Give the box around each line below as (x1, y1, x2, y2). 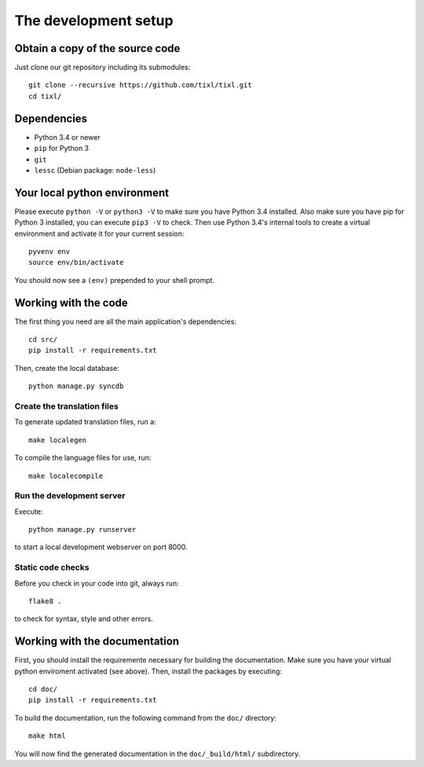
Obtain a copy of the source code (14, 42, 181, 55)
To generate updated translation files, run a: (14, 417, 156, 427)
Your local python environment (14, 185, 170, 200)
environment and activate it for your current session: (14, 229, 185, 238)
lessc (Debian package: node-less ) (34, 165, 156, 174)
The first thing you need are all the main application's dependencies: (14, 317, 237, 326)
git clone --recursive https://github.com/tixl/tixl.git (28, 81, 253, 90)
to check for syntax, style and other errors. (14, 614, 153, 624)
